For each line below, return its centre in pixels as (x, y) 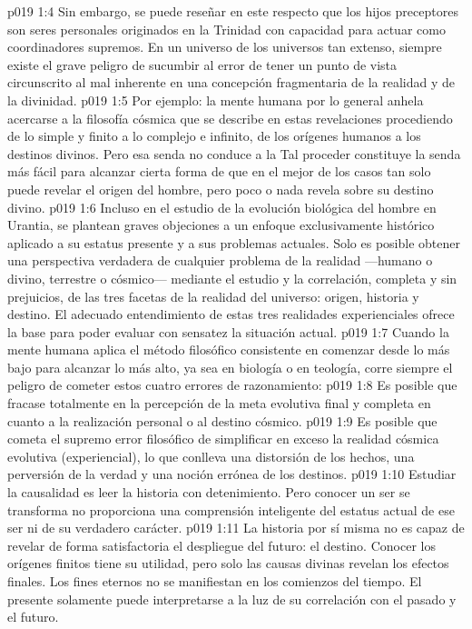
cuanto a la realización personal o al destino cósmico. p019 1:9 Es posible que (222, 420)
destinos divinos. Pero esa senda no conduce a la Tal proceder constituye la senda (234, 153)
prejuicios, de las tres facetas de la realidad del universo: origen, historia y (213, 296)
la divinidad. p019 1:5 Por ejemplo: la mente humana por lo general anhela (216, 100)
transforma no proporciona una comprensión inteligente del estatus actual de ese (231, 509)
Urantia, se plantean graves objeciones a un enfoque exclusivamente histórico (221, 225)
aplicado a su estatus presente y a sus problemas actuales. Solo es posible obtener (234, 242)
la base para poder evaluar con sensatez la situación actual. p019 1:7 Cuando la (228, 331)
